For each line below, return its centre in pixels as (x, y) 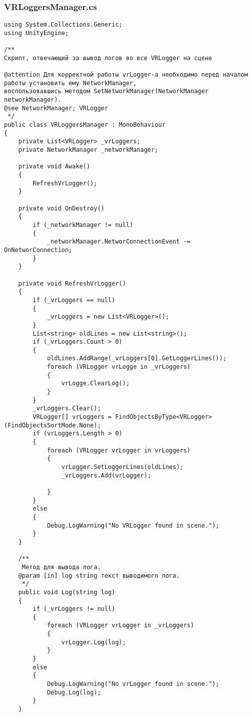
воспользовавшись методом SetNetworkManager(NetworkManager (106, 91)
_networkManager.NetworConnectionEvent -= (119, 242)
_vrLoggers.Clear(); (67, 409)
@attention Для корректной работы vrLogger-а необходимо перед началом (126, 75)
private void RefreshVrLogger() (72, 283)
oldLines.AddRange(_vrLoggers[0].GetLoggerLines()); (137, 359)
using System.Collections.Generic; (63, 25)
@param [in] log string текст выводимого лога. (99, 575)
